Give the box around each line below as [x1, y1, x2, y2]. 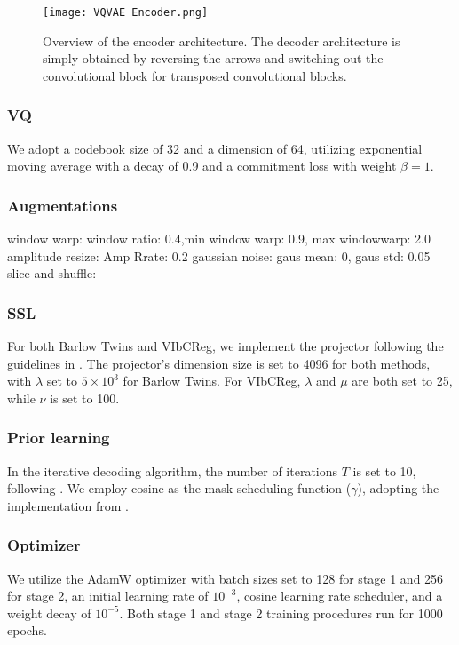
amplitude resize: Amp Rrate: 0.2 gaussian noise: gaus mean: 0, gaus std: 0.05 [7, 246, 431, 265]
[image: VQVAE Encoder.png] [43, 6, 209, 19]
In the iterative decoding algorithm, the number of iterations [7, 461, 338, 480]
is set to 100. [50, 388, 120, 407]
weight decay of [7, 603, 91, 622]
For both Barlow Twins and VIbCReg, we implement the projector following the [7, 337, 444, 355]
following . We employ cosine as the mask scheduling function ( [7, 479, 352, 498]
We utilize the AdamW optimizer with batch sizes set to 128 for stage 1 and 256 [7, 569, 444, 587]
